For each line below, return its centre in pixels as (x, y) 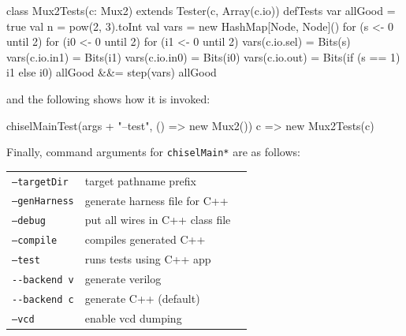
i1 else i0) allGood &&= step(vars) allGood (112, 72)
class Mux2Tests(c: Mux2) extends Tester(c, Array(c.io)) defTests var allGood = (201, 10)
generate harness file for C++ (156, 200)
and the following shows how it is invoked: (108, 98)
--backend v (43, 280)
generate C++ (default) (142, 299)
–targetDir (40, 182)
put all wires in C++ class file (158, 220)
